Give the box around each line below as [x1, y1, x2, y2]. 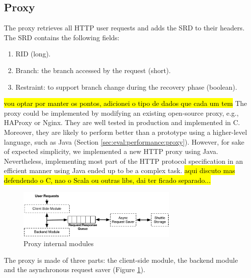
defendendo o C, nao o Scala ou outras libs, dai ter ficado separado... [4, 175, 211, 185]
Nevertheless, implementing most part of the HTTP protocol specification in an [4, 155, 243, 166]
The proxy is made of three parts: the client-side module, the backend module [4, 254, 238, 265]
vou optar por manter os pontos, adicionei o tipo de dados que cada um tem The [4, 98, 247, 108]
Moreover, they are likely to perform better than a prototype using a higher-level [4, 126, 247, 137]
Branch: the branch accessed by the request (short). [15, 65, 171, 75]
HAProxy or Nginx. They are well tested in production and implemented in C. [4, 117, 240, 127]
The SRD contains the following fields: [4, 32, 120, 42]
